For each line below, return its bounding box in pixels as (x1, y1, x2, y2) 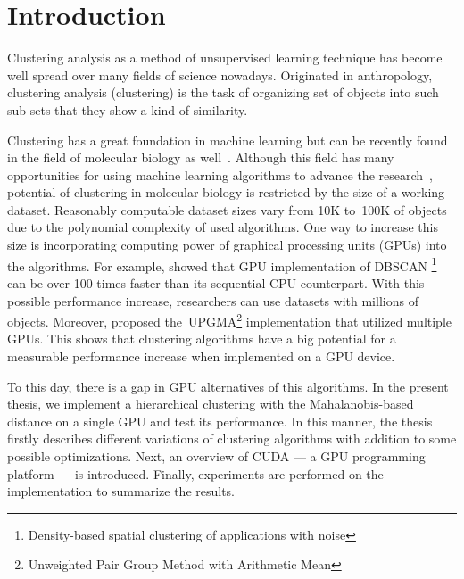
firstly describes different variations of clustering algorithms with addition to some (7, 429, 457, 448)
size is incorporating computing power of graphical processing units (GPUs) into (7, 236, 447, 254)
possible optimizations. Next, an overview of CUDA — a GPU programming (7, 446, 426, 465)
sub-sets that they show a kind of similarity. (7, 100, 248, 119)
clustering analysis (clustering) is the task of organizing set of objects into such (7, 83, 439, 102)
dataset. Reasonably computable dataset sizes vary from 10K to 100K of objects (7, 200, 447, 219)
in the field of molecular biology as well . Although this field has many (7, 148, 394, 167)
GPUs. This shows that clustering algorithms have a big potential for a (7, 329, 396, 348)
